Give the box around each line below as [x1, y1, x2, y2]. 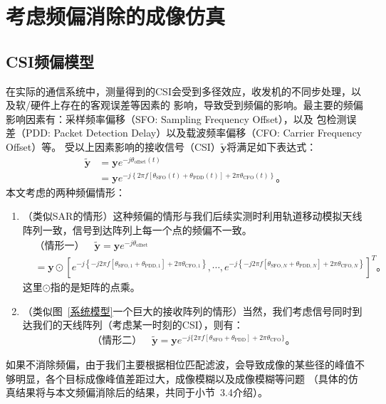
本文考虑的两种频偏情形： [6, 184, 125, 199]
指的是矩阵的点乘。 [50, 280, 140, 294]
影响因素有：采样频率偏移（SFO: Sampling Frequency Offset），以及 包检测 [6, 111, 347, 126]
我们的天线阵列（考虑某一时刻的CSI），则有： [32, 317, 244, 332]
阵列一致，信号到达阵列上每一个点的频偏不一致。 [22, 222, 252, 237]
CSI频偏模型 [6, 50, 95, 72]
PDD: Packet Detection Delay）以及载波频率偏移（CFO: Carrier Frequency [25, 125, 362, 140]
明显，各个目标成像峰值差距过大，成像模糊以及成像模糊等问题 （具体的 [15, 371, 348, 386]
